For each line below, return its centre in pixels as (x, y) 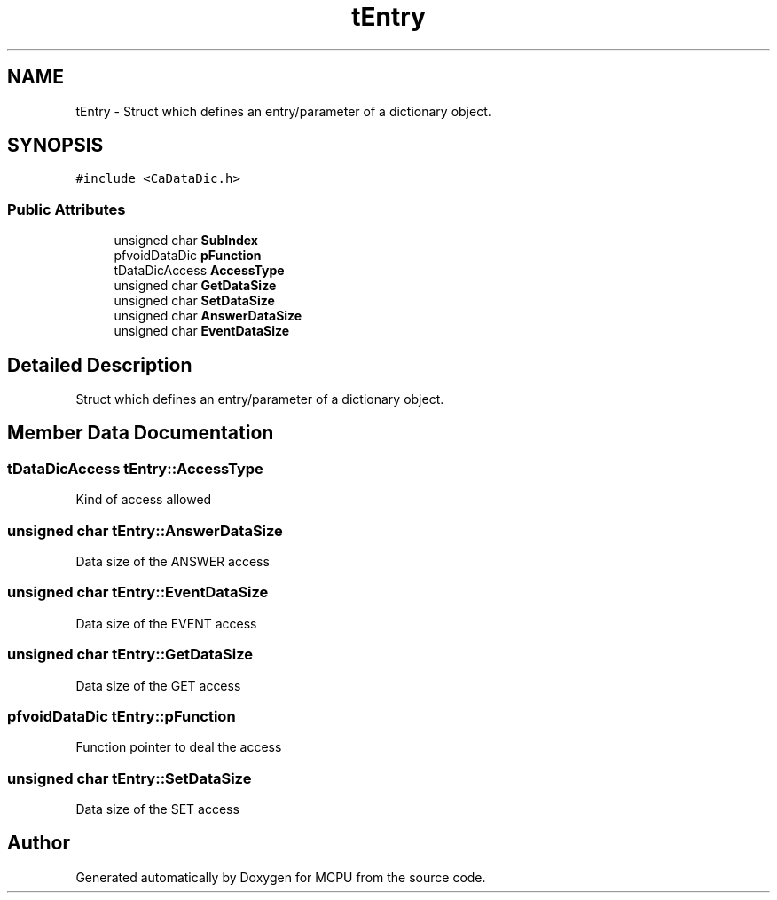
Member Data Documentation (141, 433)
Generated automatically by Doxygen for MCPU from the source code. (281, 877)
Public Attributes (67, 209)
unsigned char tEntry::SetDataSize (129, 778)
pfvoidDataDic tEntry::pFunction (122, 716)
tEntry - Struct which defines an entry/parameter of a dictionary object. (283, 111)
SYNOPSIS (55, 146)
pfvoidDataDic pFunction (188, 256)
